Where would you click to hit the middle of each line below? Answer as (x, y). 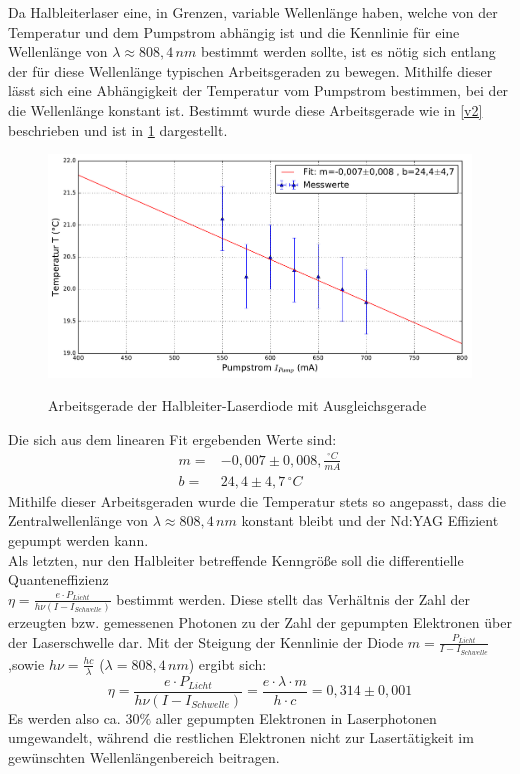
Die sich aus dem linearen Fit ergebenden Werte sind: (172, 438)
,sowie (26, 663)
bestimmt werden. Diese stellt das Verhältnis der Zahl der (293, 598)
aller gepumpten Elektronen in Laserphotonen (296, 717)
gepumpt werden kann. (78, 539)
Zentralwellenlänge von (78, 520)
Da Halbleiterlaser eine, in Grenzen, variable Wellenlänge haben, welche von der (253, 12)
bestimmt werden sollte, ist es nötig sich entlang (348, 51)
